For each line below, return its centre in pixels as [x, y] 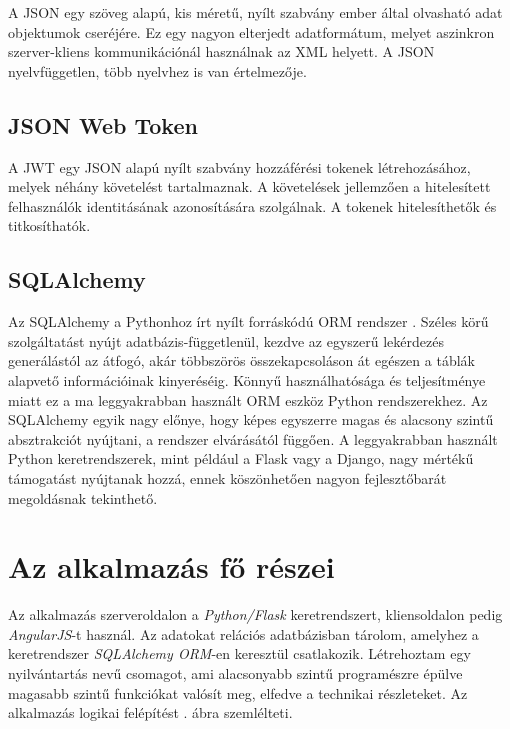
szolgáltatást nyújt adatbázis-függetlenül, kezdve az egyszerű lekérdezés [226, 340]
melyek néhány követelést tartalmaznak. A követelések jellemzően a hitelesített [249, 186]
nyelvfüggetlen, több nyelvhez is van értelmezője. [157, 70]
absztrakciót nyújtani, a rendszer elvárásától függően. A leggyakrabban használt [253, 438]
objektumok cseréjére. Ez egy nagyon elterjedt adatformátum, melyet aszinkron [251, 31]
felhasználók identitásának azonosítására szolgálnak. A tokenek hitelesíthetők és [252, 205]
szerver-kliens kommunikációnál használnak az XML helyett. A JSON [221, 51]
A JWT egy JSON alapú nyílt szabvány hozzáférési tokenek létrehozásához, [239, 166]
